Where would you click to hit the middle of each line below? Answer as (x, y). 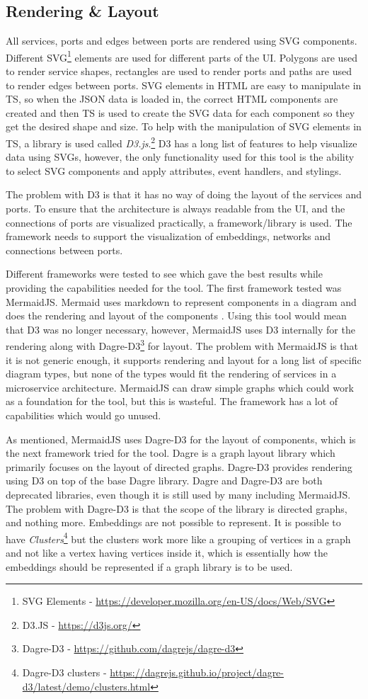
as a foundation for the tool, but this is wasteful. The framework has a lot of (172, 401)
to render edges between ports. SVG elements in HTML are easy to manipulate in (184, 85)
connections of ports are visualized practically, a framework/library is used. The (179, 222)
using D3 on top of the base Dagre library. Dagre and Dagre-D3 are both (164, 481)
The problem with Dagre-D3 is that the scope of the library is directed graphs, (177, 508)
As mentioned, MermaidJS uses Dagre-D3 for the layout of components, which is (181, 439)
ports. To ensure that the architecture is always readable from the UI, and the (176, 209)
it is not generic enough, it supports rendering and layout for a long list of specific (184, 359)
